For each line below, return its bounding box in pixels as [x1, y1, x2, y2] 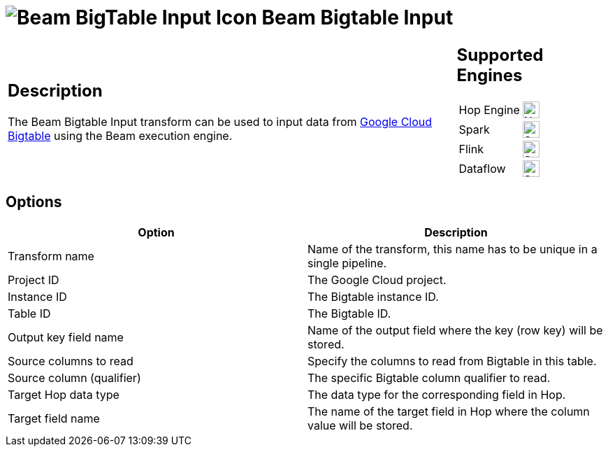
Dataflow [458, 161, 506, 176]
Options [6, 193, 62, 211]
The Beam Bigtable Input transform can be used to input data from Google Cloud [8, 115, 433, 129]
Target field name [8, 411, 100, 425]
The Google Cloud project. [307, 272, 447, 287]
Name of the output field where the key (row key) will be [307, 323, 603, 337]
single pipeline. [307, 255, 387, 270]
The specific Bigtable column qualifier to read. [307, 370, 551, 385]
